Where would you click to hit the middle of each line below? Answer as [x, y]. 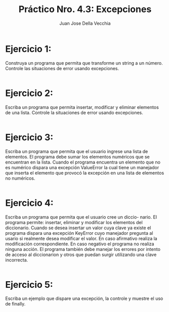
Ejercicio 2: [29, 93]
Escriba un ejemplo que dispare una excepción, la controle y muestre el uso [84, 298]
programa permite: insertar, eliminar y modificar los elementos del [74, 222]
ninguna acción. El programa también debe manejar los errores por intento [83, 249]
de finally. [15, 304]
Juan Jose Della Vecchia [85, 23]
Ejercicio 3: [29, 137]
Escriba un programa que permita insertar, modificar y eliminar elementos [82, 107]
